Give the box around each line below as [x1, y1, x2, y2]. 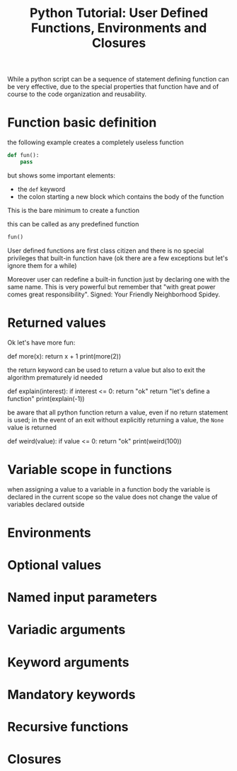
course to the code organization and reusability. [7, 90, 147, 98]
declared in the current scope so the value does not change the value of [7, 492, 218, 501]
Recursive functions [7, 719, 129, 735]
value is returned [7, 423, 57, 431]
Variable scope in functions [7, 461, 172, 477]
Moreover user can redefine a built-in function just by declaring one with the [7, 274, 230, 284]
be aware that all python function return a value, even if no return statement [7, 408, 229, 417]
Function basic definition [7, 115, 157, 131]
